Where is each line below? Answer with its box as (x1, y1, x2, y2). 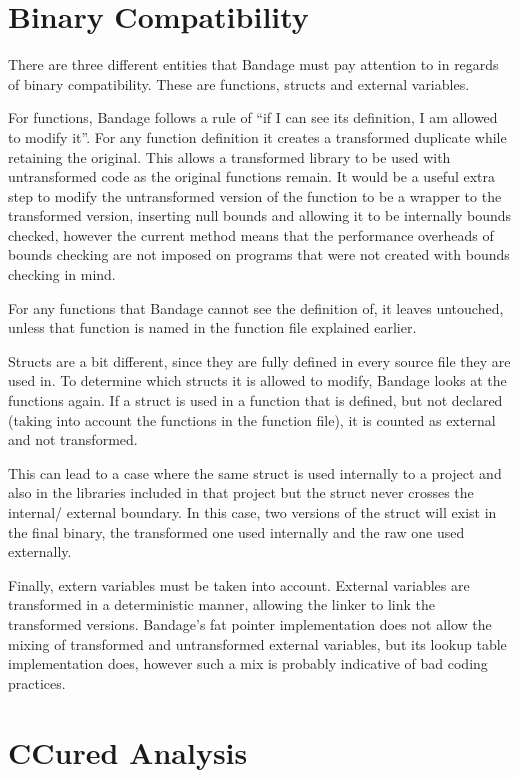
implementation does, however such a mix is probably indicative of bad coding (8, 653, 488, 674)
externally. (8, 541, 72, 562)
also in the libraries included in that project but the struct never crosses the (8, 482, 474, 503)
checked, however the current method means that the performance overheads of (8, 224, 494, 245)
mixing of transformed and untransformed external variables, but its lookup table (8, 633, 507, 654)
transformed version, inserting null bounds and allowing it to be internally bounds (8, 205, 512, 226)
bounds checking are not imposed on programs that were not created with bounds (8, 244, 510, 265)
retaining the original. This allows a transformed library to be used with (8, 146, 451, 167)
